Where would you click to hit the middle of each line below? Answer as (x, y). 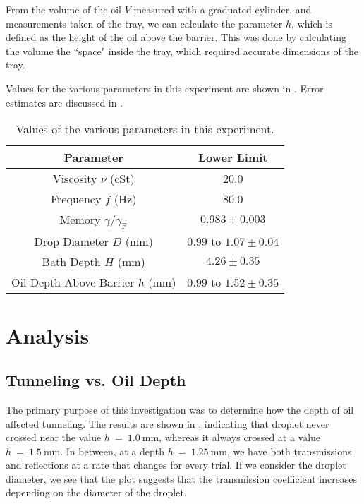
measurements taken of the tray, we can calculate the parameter (144, 23)
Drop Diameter (71, 241)
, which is (312, 23)
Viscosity (75, 179)
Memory (80, 220)
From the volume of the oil (63, 9)
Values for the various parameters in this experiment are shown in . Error (165, 88)
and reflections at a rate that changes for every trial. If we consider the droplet (176, 465)
